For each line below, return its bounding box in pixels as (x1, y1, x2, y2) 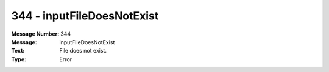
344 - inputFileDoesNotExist (11, 9, 159, 22)
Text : (11, 47, 25, 54)
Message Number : (11, 30, 60, 38)
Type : (11, 55, 27, 63)
